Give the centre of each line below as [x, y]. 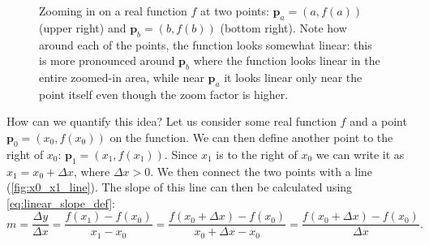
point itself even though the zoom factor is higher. [164, 94]
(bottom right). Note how [283, 27]
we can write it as [360, 154]
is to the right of [257, 154]
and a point [378, 121]
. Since [181, 154]
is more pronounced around [107, 60]
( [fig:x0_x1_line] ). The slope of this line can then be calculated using [180, 187]
